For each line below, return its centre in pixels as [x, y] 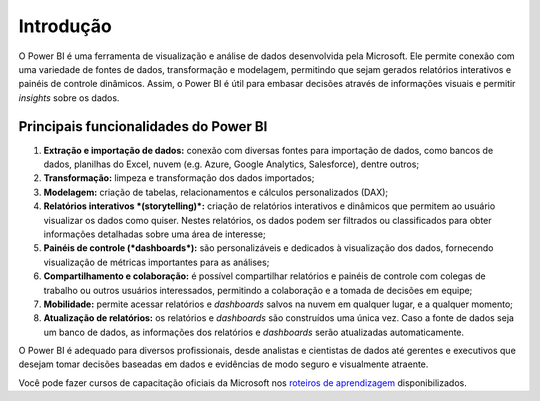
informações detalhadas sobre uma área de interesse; [154, 234]
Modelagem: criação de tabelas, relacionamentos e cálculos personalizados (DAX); [216, 192]
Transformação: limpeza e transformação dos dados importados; [179, 178]
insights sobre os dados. [69, 97]
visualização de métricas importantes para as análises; [156, 262]
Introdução [65, 26]
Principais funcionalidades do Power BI [143, 126]
